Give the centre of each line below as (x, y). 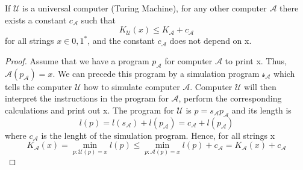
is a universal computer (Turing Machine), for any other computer (145, 8)
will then (260, 86)
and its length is (261, 110)
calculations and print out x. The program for (89, 110)
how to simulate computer (132, 86)
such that (98, 20)
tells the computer (39, 86)
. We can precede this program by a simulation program (156, 73)
